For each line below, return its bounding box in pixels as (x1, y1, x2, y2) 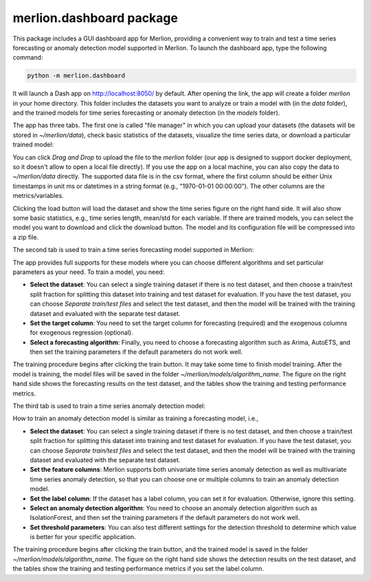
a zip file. (12, 233, 39, 241)
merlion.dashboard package (12, 10, 179, 25)
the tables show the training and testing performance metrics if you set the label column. (12, 565, 265, 573)
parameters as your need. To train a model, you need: (12, 268, 165, 276)
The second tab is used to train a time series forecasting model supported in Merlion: (12, 246, 254, 254)
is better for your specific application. (30, 533, 137, 541)
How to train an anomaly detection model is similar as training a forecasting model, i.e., (12, 414, 259, 422)
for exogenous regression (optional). (30, 328, 133, 337)
